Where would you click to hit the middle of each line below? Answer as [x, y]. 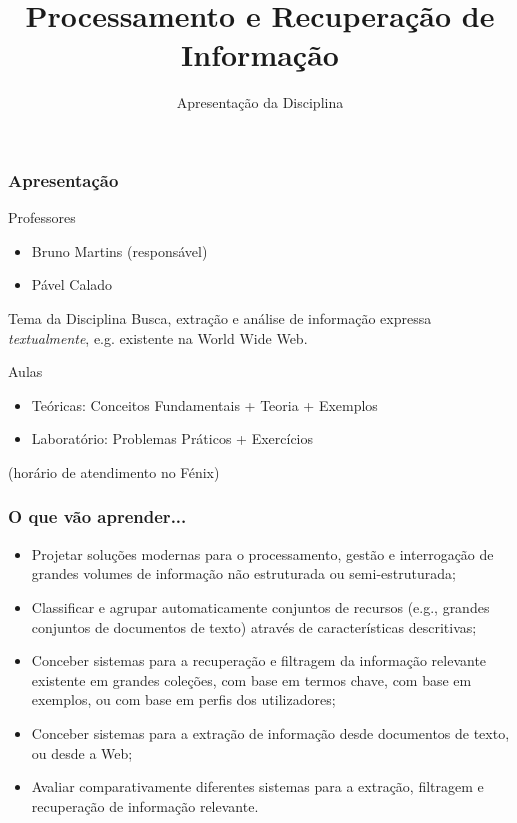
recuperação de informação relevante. [145, 805]
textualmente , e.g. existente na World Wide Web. [158, 337]
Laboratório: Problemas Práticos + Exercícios [172, 438]
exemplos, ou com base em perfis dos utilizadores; [183, 699]
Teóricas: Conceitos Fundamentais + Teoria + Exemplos [204, 404]
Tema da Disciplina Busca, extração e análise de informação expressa [220, 317]
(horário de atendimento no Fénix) [114, 471]
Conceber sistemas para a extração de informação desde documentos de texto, [270, 732]
